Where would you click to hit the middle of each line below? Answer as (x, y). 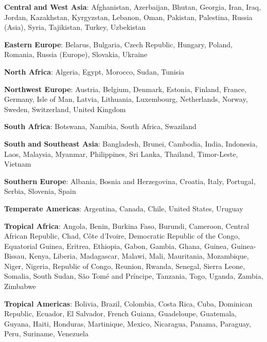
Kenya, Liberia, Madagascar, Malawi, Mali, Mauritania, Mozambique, (139, 256)
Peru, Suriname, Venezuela (47, 334)
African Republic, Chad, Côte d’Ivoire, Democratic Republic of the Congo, (122, 236)
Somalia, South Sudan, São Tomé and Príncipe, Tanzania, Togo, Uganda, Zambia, (134, 276)
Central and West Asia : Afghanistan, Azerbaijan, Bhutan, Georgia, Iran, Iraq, (133, 7)
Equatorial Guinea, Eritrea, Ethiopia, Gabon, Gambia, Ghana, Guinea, (117, 246)
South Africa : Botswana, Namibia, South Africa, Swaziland (100, 126)
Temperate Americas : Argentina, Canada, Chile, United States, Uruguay (124, 208)
